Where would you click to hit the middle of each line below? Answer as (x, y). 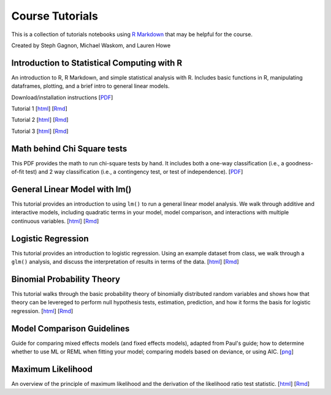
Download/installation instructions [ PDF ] (62, 97)
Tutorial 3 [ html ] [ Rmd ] (40, 131)
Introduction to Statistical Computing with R (97, 63)
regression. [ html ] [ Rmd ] (42, 311)
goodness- (299, 163)
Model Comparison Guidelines (70, 329)
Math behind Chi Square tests (69, 149)
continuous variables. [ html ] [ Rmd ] (55, 221)
